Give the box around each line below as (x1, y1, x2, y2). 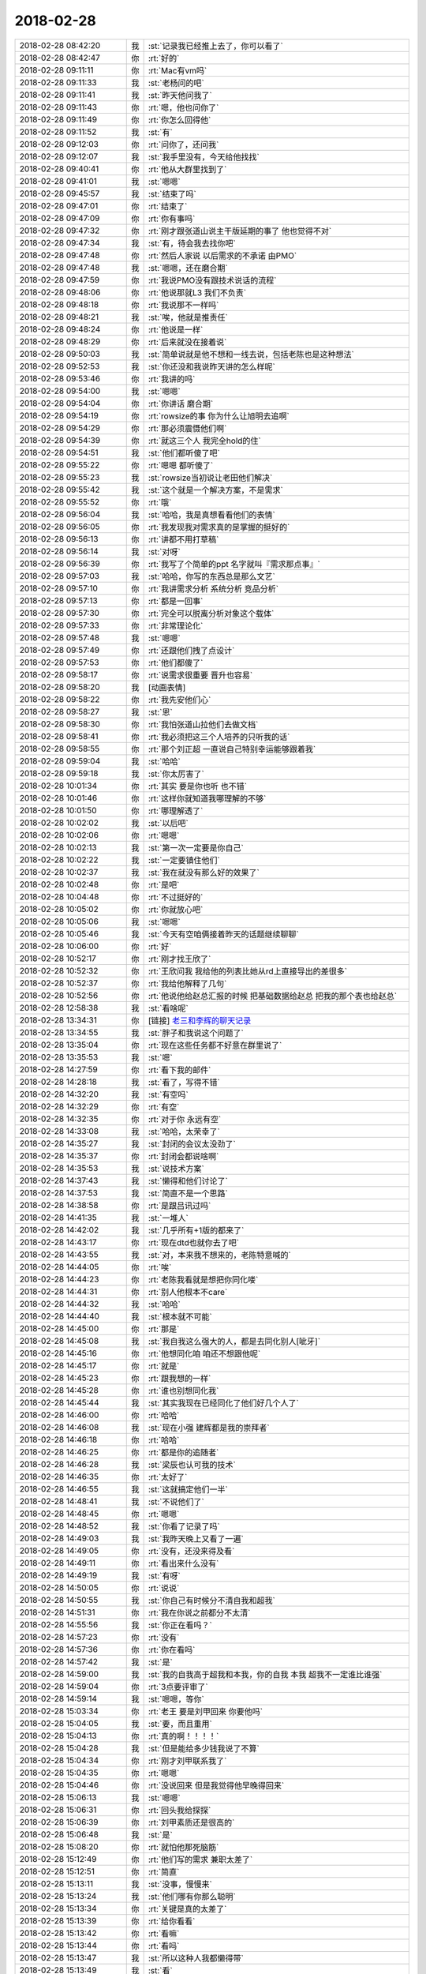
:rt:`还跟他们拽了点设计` (148, 644, 235, 655)
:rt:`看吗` (148, 1940, 180, 1951)
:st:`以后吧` (148, 817, 189, 828)
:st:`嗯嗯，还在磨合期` (148, 262, 228, 273)
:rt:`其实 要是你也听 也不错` (148, 780, 248, 791)
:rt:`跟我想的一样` (148, 1372, 211, 1383)
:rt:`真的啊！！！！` (148, 1730, 219, 1741)
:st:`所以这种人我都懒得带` (148, 1953, 244, 1964)
